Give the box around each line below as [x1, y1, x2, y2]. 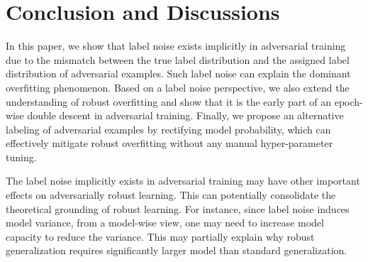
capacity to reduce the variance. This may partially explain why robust [6, 229, 315, 244]
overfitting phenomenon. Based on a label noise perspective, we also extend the [6, 80, 350, 94]
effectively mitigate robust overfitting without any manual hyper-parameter [6, 136, 333, 151]
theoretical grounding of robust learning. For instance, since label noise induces [6, 201, 350, 216]
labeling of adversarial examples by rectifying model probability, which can [6, 121, 331, 136]
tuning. [6, 149, 37, 164]
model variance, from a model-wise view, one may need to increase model [6, 215, 324, 230]
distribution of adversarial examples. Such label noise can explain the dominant [6, 66, 351, 81]
